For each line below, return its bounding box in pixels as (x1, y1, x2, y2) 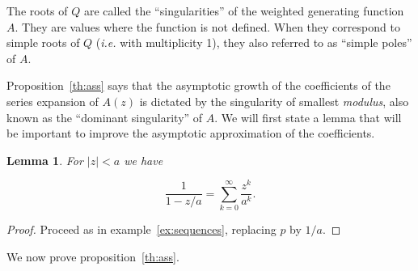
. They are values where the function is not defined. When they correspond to (15, 18, 400, 35)
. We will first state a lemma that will (214, 108, 402, 125)
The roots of (6, 2, 68, 19)
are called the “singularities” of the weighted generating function (83, 2, 404, 19)
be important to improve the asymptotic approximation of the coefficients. (6, 125, 375, 142)
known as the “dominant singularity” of (6, 108, 203, 125)
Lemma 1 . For (6, 151, 83, 168)
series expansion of (6, 92, 99, 109)
